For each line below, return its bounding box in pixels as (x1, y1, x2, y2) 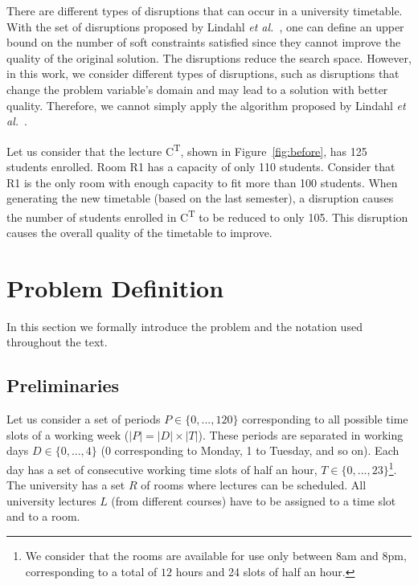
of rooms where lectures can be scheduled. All (141, 477, 367, 493)
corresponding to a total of (25, 562, 158, 579)
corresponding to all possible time (242, 411, 408, 427)
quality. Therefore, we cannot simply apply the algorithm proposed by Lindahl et (6, 96, 406, 113)
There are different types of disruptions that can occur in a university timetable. (6, 2, 403, 18)
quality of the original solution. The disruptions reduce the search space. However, (6, 49, 412, 66)
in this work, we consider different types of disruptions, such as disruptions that (6, 65, 400, 82)
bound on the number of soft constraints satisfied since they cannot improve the (6, 34, 401, 51)
